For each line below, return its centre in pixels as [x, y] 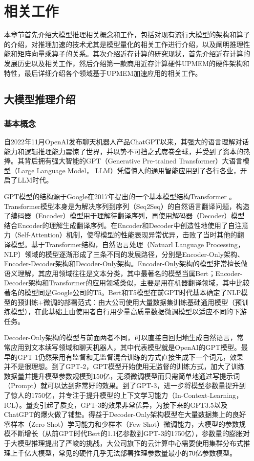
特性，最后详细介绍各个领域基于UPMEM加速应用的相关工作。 [103, 73]
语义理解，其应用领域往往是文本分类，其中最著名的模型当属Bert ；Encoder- [123, 273]
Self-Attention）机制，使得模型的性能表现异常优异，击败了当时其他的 [127, 235]
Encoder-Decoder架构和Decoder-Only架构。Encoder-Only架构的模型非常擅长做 [126, 264]
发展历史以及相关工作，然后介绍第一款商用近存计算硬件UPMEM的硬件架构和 [127, 63]
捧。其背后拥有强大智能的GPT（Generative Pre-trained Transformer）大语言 [123, 161]
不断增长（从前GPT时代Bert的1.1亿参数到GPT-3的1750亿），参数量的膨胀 [127, 433]
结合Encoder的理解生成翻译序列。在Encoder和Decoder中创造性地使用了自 [119, 225]
